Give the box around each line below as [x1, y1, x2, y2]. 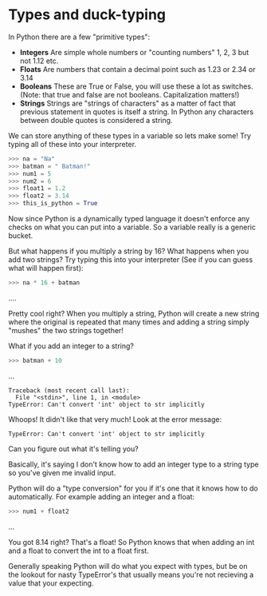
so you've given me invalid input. [8, 467, 116, 477]
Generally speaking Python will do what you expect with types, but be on [8, 561, 248, 570]
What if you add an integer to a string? [8, 341, 134, 351]
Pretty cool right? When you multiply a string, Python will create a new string [8, 308, 260, 318]
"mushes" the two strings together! [8, 325, 124, 335]
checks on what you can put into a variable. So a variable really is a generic [8, 222, 257, 232]
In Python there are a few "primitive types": [8, 32, 151, 42]
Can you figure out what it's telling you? [8, 443, 139, 453]
